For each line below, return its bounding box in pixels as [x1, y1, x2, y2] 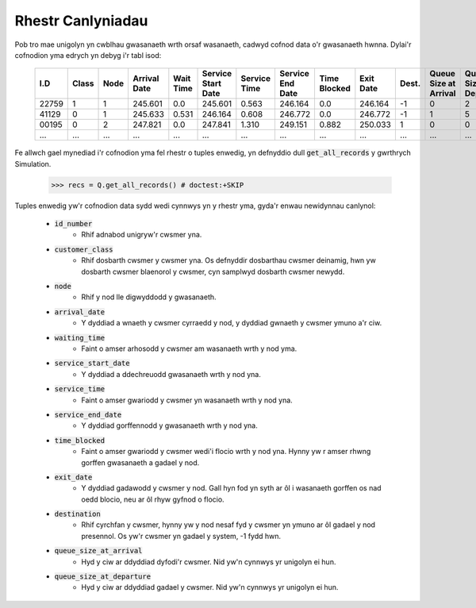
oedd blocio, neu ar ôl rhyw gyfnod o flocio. [81, 494, 225, 504]
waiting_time [54, 333, 106, 342]
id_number [54, 219, 93, 229]
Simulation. [14, 159, 52, 168]
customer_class [54, 244, 114, 254]
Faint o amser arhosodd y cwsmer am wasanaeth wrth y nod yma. [81, 344, 297, 353]
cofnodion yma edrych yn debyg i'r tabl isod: [14, 50, 162, 60]
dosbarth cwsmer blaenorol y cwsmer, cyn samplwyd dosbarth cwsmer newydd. [81, 267, 345, 276]
